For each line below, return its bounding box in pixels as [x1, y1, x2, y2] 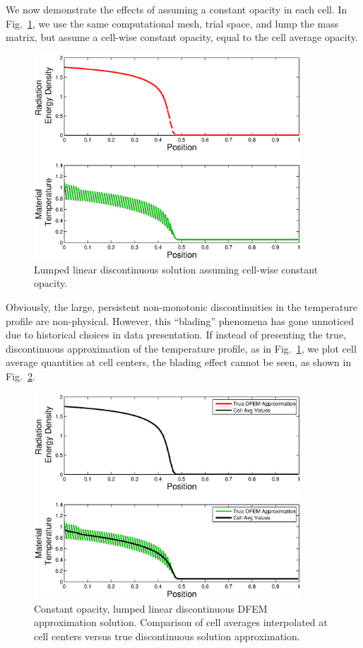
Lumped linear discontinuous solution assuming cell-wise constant [34, 261, 319, 276]
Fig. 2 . [6, 368, 35, 383]
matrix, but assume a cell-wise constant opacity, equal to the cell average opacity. [6, 30, 358, 45]
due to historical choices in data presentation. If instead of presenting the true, [6, 327, 346, 342]
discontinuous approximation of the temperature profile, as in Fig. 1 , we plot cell [6, 341, 357, 355]
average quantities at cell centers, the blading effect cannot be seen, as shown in [6, 355, 352, 370]
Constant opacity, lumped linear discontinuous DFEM [34, 601, 268, 615]
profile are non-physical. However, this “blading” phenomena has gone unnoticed [6, 313, 355, 328]
